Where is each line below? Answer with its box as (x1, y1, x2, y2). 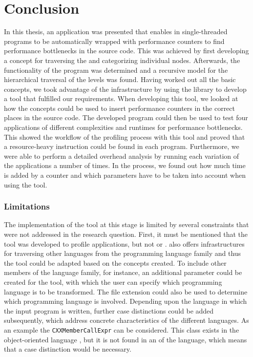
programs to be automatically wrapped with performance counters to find (4, 36, 225, 46)
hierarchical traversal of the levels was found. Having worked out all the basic (4, 74, 236, 84)
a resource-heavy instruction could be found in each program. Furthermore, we (4, 141, 239, 151)
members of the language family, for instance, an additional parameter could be (4, 267, 242, 277)
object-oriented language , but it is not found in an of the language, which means (4, 334, 247, 344)
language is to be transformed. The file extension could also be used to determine (4, 286, 248, 296)
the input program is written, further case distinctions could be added (4, 305, 214, 315)
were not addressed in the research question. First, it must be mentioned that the (4, 229, 248, 239)
